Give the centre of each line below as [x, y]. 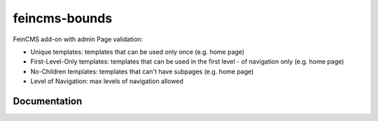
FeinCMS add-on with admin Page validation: [78, 39]
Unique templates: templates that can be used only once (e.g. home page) [138, 52]
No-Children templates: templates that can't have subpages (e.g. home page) [142, 71]
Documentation [48, 101]
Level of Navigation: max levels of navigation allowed [107, 81]
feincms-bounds [63, 18]
